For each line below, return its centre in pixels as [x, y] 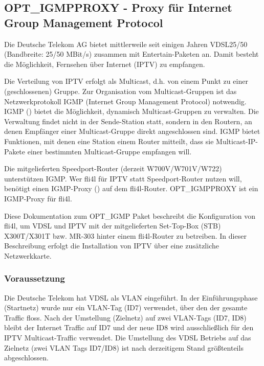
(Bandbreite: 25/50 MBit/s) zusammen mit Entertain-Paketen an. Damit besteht [131, 54]
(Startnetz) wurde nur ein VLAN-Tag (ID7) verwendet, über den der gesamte [126, 307]
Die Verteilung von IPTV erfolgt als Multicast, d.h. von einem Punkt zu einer [126, 81]
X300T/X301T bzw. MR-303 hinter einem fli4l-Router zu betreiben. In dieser [125, 235]
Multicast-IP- [237, 141]
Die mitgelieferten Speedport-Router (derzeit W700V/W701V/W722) [113, 168]
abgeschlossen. [26, 358]
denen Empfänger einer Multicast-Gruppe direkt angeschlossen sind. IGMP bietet [132, 131]
